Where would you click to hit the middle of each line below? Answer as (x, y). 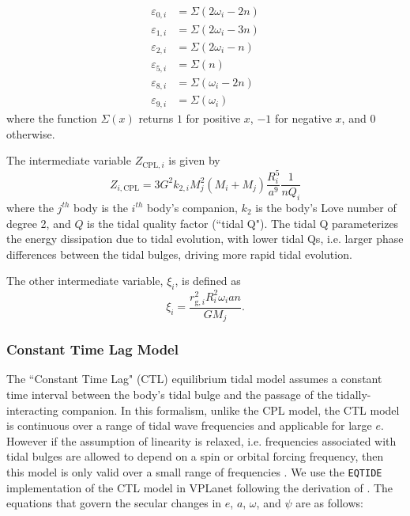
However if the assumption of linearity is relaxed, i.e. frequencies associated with (201, 440)
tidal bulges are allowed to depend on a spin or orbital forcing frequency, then (195, 456)
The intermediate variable (69, 160)
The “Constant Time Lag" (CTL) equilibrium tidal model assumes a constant (194, 379)
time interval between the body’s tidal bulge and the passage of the (169, 395)
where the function (52, 118)
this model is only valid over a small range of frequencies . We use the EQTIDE (194, 472)
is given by (194, 160)
